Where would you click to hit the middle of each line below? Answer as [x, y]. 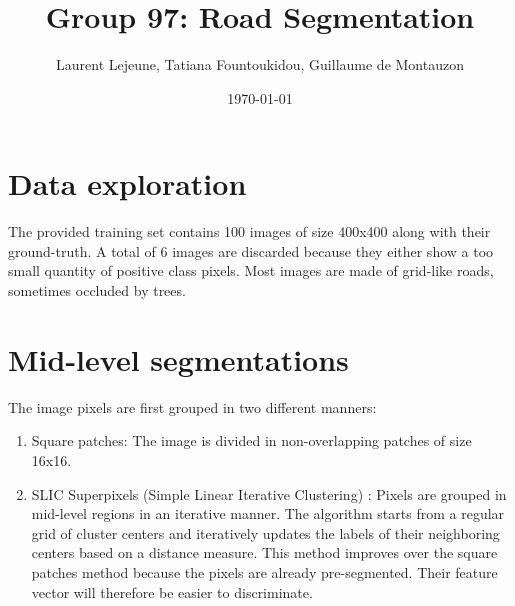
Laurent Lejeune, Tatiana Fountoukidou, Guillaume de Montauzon [260, 64]
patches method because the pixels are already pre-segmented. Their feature [264, 571]
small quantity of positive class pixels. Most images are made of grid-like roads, [251, 270]
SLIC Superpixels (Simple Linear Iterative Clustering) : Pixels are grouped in [269, 493]
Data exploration [127, 183]
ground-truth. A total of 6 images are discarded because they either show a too [251, 250]
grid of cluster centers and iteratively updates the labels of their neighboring [265, 532]
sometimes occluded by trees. [97, 290]
